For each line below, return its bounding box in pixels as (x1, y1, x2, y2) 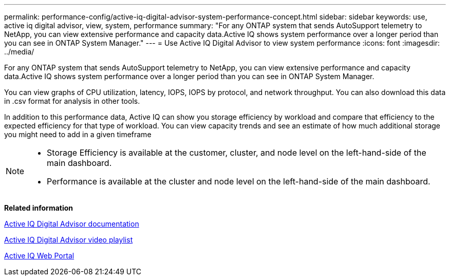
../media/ (4, 47, 34, 56)
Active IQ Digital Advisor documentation (4, 219, 139, 228)
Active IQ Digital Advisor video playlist (4, 235, 133, 244)
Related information (4, 203, 73, 212)
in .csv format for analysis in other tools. (4, 97, 140, 105)
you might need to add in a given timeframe (4, 130, 152, 139)
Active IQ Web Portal (4, 251, 74, 260)
